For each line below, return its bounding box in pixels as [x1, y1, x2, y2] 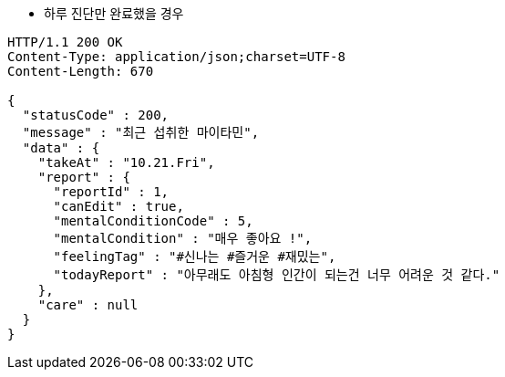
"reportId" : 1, [53, 184, 170, 199]
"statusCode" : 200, [22, 108, 170, 122]
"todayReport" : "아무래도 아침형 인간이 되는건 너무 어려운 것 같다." [53, 267, 500, 282]
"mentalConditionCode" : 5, [53, 214, 253, 228]
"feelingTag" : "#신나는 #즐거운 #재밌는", [53, 249, 336, 264]
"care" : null [37, 298, 139, 312]
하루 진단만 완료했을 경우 [44, 5, 184, 21]
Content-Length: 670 [7, 64, 154, 79]
